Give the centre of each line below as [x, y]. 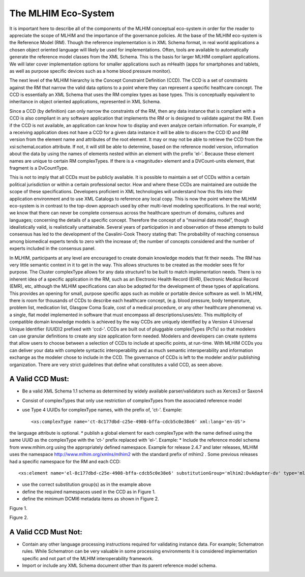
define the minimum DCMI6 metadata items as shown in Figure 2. [90, 499]
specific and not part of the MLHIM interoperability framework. [88, 558]
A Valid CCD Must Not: [46, 532]
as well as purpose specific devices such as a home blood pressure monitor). [90, 71]
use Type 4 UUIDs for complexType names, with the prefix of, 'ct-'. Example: [102, 410]
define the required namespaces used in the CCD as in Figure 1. [89, 492]
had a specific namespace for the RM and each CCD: [65, 461]
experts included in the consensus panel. [53, 249]
